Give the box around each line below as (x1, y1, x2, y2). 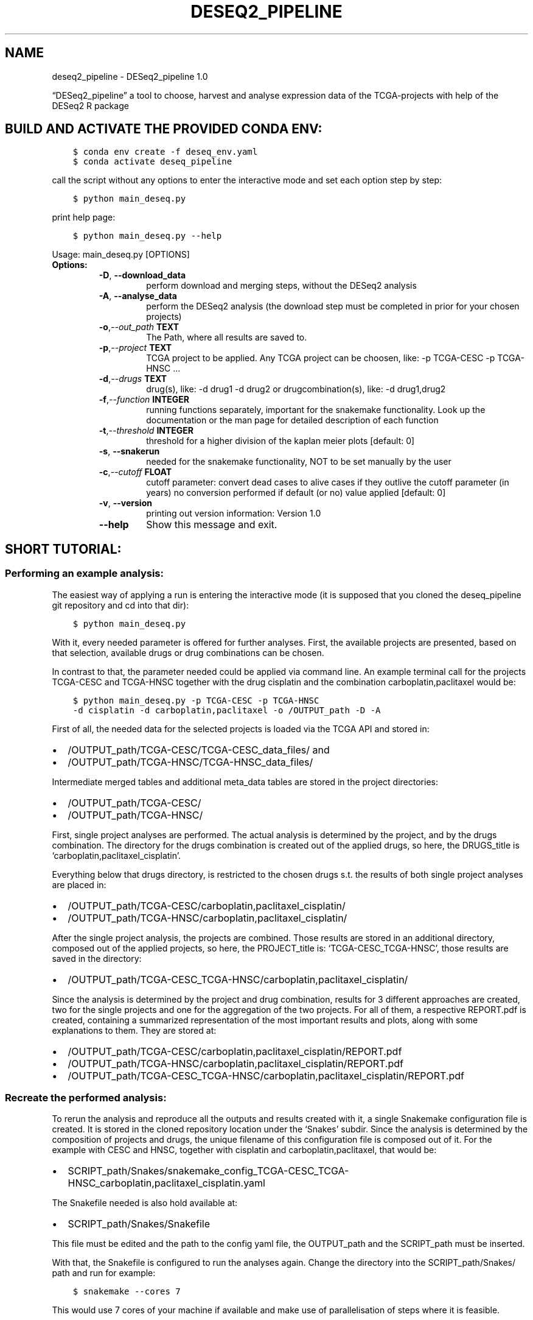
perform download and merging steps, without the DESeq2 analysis (146, 280, 417, 291)
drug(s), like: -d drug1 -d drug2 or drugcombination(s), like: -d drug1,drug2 (146, 384, 446, 395)
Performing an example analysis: (5, 567, 164, 580)
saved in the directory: (52, 953, 142, 964)
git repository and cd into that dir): (52, 599, 189, 610)
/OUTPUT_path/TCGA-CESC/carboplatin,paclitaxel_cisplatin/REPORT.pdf (68, 1045, 402, 1057)
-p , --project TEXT (99, 342, 172, 353)
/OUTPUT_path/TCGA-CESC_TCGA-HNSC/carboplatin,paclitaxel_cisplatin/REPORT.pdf (68, 1069, 464, 1082)
